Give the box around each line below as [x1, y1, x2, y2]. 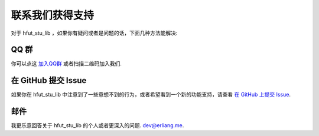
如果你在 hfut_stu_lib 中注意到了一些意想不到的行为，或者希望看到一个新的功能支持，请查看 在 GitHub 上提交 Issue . [11, 91, 291, 98]
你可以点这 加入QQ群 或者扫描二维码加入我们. [11, 60, 122, 67]
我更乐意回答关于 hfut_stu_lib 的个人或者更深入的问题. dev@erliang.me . [11, 122, 184, 129]
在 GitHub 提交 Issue [11, 75, 87, 85]
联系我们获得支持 [11, 9, 95, 22]
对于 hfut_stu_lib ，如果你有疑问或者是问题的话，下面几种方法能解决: [11, 29, 178, 37]
